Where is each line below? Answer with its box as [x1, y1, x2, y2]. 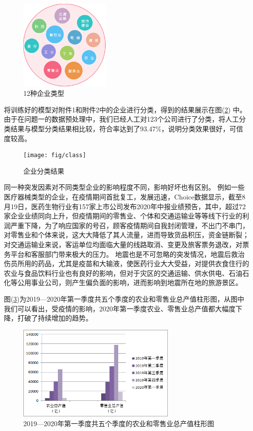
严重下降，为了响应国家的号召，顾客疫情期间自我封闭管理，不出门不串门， [10, 220, 249, 230]
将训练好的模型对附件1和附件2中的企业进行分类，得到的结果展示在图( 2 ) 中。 [4, 104, 247, 114]
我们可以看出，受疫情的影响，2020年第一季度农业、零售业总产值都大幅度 [4, 303, 235, 313]
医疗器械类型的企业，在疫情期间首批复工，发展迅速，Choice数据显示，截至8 [4, 192, 246, 201]
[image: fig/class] [23, 152, 86, 159]
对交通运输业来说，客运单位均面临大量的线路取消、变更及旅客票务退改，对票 [4, 239, 249, 249]
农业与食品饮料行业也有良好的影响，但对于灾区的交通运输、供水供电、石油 [4, 268, 242, 278]
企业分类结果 [23, 165, 64, 176]
